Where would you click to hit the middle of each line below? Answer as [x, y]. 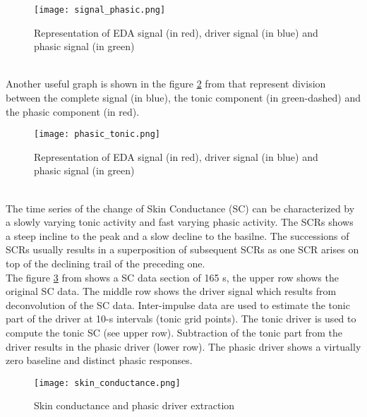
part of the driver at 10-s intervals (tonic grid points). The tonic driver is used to [181, 319]
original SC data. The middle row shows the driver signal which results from [171, 291]
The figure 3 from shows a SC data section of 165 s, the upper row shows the [172, 277]
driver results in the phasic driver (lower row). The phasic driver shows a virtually [183, 346]
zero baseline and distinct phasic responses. [99, 360]
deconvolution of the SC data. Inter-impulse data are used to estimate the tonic [178, 304]
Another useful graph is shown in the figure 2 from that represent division [166, 84]
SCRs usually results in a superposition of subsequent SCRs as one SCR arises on [182, 249]
